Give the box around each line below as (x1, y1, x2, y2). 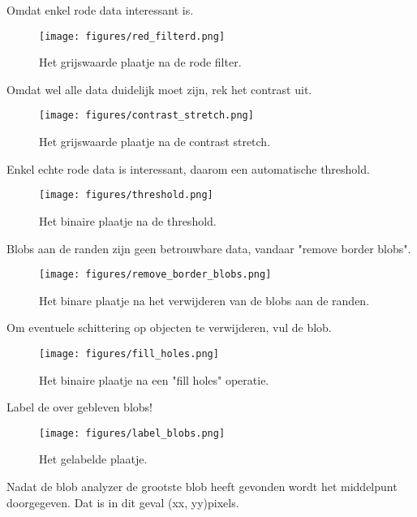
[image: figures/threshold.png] (39, 189, 213, 201)
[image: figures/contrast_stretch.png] (39, 110, 254, 122)
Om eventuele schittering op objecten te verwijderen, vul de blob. (6, 319, 332, 336)
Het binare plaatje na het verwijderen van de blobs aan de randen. (39, 291, 370, 308)
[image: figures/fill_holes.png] (39, 347, 219, 360)
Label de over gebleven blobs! (6, 399, 153, 416)
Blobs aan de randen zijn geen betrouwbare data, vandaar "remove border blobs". (6, 239, 411, 256)
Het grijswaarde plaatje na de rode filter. (39, 54, 242, 71)
